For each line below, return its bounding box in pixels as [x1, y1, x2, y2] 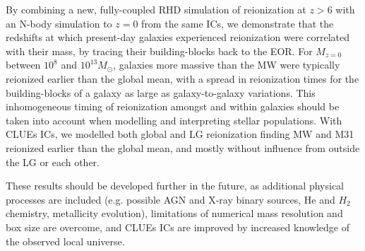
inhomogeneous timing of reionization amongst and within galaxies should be [6, 99, 340, 114]
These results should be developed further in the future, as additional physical [6, 178, 344, 193]
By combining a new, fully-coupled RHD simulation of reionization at [6, 2, 306, 16]
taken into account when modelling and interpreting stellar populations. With [6, 112, 342, 127]
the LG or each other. [6, 154, 100, 169]
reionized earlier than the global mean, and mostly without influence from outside [6, 140, 360, 155]
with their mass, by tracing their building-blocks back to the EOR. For [6, 43, 313, 58]
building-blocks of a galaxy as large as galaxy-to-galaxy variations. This [6, 85, 316, 100]
